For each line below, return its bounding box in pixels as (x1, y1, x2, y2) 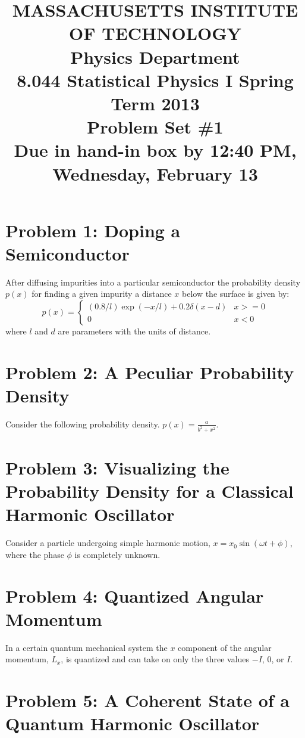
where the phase (5, 548, 64, 560)
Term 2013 (111, 91, 200, 115)
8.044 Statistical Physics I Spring (17, 67, 294, 92)
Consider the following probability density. (5, 417, 160, 430)
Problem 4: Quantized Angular (5, 583, 264, 607)
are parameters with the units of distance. (58, 325, 211, 337)
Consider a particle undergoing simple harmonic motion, (5, 537, 210, 549)
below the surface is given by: (182, 287, 290, 300)
